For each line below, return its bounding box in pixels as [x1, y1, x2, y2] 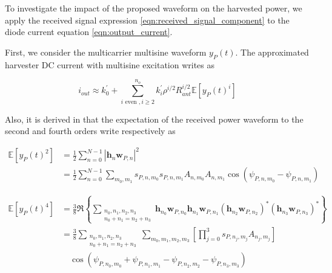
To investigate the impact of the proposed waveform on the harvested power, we [5, 2, 302, 14]
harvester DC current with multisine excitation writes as [5, 58, 215, 71]
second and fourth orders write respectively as [5, 124, 176, 137]
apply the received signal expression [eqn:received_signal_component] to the [5, 13, 290, 26]
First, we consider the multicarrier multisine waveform [5, 45, 207, 58]
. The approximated [235, 45, 309, 58]
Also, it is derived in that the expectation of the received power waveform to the [5, 112, 304, 125]
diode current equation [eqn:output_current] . [5, 25, 173, 38]
